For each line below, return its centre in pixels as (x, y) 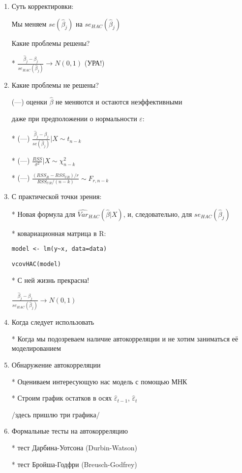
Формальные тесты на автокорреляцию (70, 431)
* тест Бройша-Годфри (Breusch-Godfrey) (74, 464)
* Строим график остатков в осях (62, 398)
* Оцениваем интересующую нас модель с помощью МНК (99, 381)
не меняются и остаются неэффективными (119, 102)
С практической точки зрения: (57, 196)
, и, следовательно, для (158, 214)
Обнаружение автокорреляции (56, 365)
